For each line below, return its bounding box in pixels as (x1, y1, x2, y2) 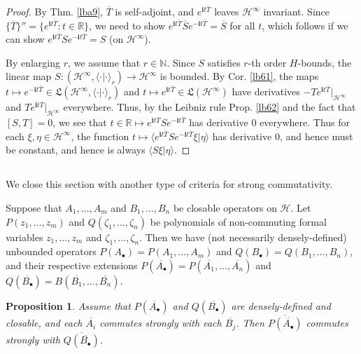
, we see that (52, 115, 107, 130)
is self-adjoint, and (115, 4, 194, 18)
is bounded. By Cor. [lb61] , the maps (160, 69, 319, 83)
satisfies (207, 55, 241, 69)
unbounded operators (6, 244, 97, 259)
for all (229, 18, 255, 32)
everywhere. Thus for (260, 115, 351, 130)
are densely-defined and (231, 298, 331, 313)
